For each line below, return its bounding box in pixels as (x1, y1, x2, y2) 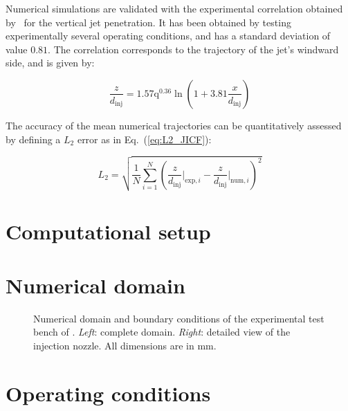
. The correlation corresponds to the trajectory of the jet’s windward (48, 42, 339, 56)
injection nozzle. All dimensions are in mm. (33, 338, 217, 353)
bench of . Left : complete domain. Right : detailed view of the (33, 325, 291, 339)
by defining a (6, 131, 61, 146)
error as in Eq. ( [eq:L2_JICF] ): (77, 131, 212, 146)
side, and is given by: (6, 55, 95, 70)
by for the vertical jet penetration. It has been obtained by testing (6, 15, 291, 29)
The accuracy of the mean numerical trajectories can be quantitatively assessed (6, 118, 342, 132)
